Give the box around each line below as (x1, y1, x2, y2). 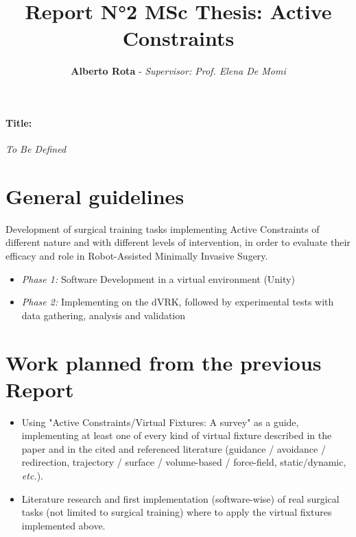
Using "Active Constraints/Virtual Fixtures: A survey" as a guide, (21, 414, 299, 429)
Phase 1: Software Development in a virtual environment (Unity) (21, 271, 295, 286)
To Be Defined (5, 142, 67, 156)
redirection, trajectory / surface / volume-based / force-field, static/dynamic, (21, 455, 346, 469)
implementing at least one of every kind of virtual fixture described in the (21, 428, 332, 442)
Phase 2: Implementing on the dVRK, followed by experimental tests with (21, 295, 334, 309)
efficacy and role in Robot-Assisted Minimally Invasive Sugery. (5, 249, 268, 263)
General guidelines (5, 182, 185, 210)
